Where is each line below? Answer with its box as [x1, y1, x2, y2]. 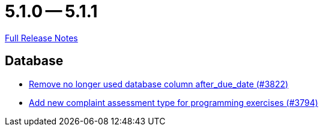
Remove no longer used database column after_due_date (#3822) [29, 78, 289, 89]
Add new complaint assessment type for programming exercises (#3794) [29, 97, 318, 108]
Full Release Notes [5, 32, 78, 43]
